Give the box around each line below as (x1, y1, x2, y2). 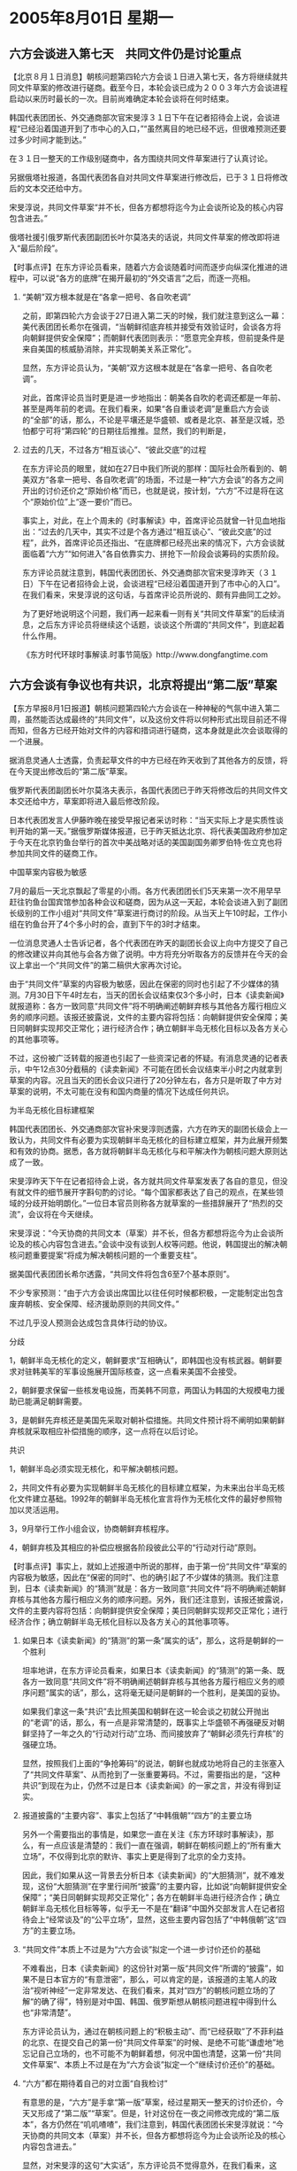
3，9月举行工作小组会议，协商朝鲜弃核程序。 (9, 1523, 174, 1533)
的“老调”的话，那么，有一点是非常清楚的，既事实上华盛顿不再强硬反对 (21, 1717, 278, 1727)
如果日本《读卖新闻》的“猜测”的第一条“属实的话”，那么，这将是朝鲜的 (21, 1635, 277, 1646)
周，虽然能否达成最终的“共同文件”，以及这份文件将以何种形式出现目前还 (9, 714, 272, 725)
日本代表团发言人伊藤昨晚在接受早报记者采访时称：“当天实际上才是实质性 (9, 814, 277, 825)
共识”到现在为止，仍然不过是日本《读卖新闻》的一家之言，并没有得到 (21, 1779, 274, 1790)
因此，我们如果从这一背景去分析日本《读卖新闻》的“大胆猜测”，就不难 (21, 1870, 278, 1880)
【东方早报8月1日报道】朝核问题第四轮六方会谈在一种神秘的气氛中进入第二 (9, 702, 281, 713)
